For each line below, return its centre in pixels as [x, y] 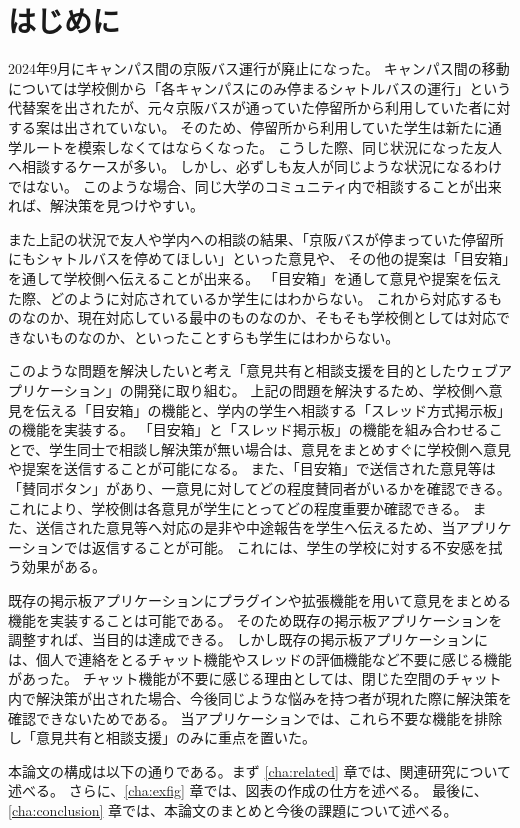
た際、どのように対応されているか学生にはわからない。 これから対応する [248, 297]
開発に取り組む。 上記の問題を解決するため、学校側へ [311, 390]
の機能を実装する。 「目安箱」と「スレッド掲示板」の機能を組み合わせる [248, 429]
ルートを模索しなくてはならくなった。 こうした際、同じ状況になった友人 [261, 146]
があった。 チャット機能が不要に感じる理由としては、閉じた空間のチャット [255, 678]
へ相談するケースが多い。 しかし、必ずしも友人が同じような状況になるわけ [255, 166]
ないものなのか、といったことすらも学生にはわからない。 [210, 336]
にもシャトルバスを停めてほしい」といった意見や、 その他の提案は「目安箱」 [259, 258]
